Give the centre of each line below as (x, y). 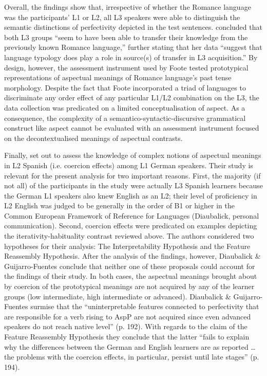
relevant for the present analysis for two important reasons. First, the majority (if (132, 175)
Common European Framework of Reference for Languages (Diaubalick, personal (132, 215)
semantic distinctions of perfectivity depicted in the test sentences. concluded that (133, 27)
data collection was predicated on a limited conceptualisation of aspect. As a (125, 107)
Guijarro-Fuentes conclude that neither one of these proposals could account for (130, 266)
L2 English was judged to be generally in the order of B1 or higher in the (119, 205)
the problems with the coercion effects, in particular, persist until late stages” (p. (132, 357)
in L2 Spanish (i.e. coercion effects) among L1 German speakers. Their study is (129, 165)
